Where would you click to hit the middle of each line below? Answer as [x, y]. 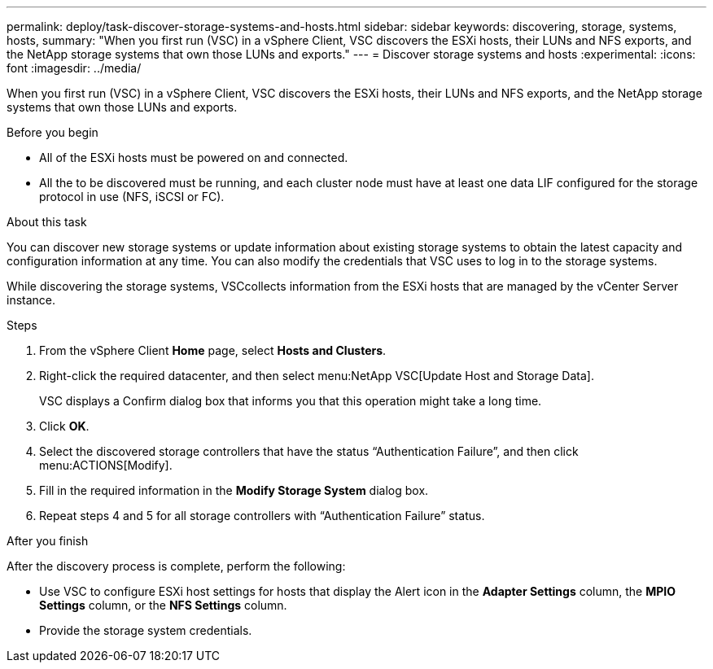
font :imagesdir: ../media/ [74, 68]
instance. [31, 300]
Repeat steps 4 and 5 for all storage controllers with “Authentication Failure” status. [262, 516]
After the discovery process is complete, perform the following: [176, 566]
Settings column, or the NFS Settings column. [163, 605]
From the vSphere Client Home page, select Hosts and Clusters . [213, 350]
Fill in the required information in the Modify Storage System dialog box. [234, 490]
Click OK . [64, 426]
